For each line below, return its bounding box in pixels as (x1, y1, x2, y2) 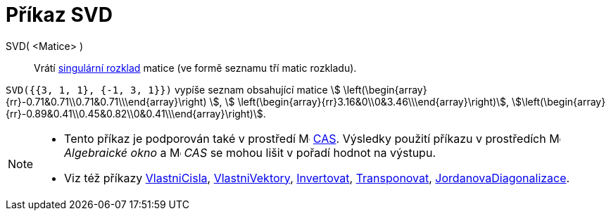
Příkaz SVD (6, 3, 113, 27)
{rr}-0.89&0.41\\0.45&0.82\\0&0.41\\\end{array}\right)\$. (6, 107, 266, 120)
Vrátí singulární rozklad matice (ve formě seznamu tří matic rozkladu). (34, 61, 357, 74)
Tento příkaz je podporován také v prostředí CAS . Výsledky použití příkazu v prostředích (64, 131, 546, 146)
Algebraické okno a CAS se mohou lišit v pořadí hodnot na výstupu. (64, 145, 436, 160)
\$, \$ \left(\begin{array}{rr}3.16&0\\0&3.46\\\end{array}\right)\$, (209, 95, 510, 108)
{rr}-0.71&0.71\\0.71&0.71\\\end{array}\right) (6, 95, 207, 108)
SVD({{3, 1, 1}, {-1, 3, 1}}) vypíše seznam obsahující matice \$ (6, 83, 341, 96)
